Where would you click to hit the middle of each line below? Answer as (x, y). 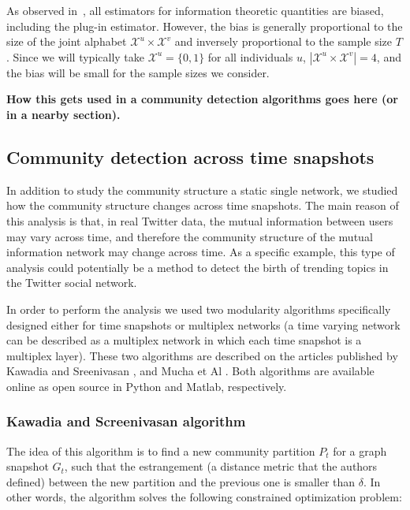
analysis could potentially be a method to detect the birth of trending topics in (198, 267)
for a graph (360, 450)
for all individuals (250, 56)
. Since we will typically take (75, 56)
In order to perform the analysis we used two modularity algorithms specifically (199, 309)
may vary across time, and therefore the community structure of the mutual (190, 236)
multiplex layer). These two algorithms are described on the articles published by (202, 355)
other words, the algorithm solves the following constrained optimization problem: (204, 497)
